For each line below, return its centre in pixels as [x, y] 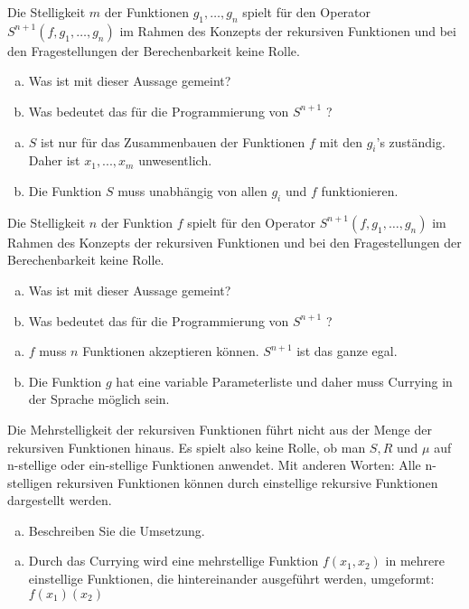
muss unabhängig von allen [192, 190]
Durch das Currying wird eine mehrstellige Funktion [174, 561]
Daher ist [54, 160]
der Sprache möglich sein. [99, 399]
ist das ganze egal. [347, 351]
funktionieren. [360, 190]
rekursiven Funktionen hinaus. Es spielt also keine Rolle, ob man [187, 447]
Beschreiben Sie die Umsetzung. [117, 530]
